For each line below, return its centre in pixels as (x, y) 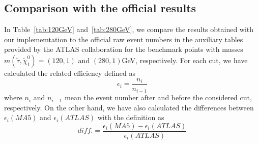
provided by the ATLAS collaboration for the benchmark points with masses (124, 49)
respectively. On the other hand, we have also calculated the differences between (129, 107)
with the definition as (131, 117)
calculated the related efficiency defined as (70, 73)
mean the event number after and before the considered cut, (158, 97)
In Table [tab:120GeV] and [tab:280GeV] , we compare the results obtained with (129, 29)
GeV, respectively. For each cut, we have (185, 60)
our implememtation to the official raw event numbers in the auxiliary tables (124, 39)
